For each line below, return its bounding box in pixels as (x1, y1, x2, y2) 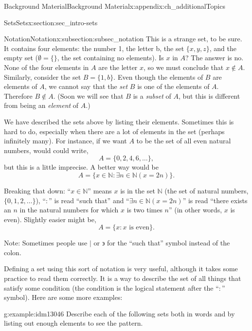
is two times (126, 205, 162, 215)
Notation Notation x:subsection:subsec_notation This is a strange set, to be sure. (4, 34, 242, 44)
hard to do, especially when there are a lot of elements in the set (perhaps (4, 126, 225, 136)
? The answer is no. (185, 52, 244, 63)
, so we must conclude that (144, 62, 224, 72)
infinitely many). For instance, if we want (4, 136, 127, 146)
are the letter (98, 62, 138, 72)
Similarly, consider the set (4, 71, 81, 82)
